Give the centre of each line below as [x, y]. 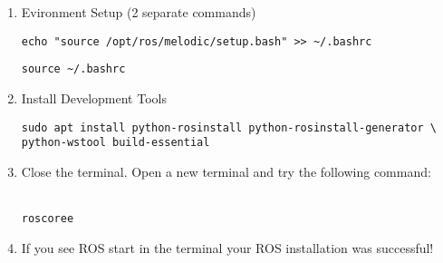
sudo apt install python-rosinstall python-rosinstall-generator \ [229, 127]
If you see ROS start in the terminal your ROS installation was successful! [227, 247]
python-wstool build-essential [116, 143]
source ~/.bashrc [73, 69]
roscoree [48, 219]
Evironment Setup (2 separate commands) [139, 12]
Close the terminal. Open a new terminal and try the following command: [226, 171]
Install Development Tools [94, 97]
